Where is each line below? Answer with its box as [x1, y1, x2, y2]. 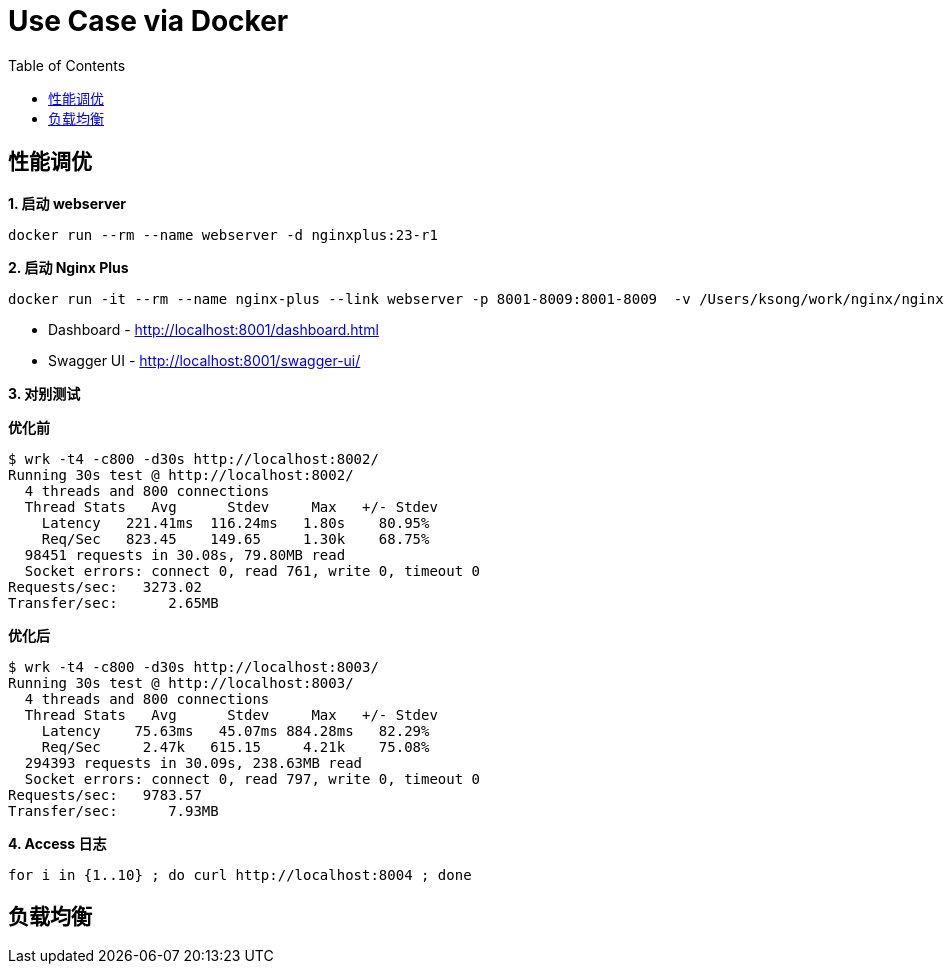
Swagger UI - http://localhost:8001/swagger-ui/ [48, 351, 361, 369]
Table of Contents [8, 56, 126, 74]
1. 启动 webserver [8, 194, 127, 212]
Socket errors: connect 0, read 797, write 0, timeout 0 [24, 770, 481, 787]
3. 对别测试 [8, 384, 81, 402]
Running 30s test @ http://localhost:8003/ [8, 674, 354, 691]
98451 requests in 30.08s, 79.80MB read [24, 546, 346, 563]
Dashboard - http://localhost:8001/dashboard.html [48, 320, 379, 338]
